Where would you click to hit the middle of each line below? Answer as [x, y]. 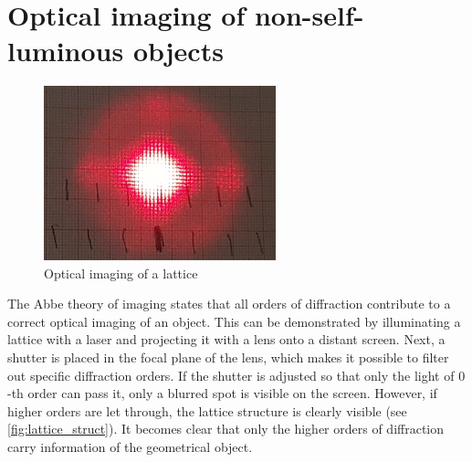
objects [178, 51]
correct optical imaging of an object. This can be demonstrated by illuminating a [234, 321]
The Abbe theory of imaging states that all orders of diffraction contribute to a [229, 304]
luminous [66, 51]
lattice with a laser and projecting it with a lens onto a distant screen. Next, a [226, 339]
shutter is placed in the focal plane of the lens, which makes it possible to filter [228, 357]
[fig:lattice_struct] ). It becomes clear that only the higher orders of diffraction [226, 429]
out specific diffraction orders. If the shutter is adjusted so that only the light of [231, 375]
